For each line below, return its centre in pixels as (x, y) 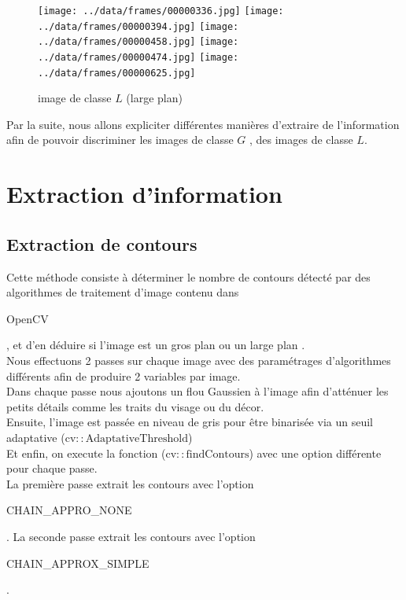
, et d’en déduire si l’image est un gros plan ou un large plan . (156, 345)
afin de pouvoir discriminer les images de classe (120, 140)
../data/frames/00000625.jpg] (117, 73)
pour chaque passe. (52, 468)
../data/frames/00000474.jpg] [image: (138, 57)
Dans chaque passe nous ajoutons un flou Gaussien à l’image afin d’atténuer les (197, 391)
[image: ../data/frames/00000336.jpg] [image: (161, 11)
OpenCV (28, 318)
